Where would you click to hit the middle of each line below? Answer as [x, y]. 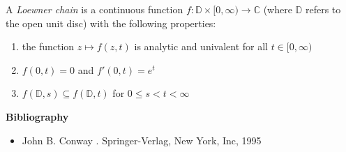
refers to [323, 9]
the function [48, 46]
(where [278, 9]
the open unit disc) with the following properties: [111, 23]
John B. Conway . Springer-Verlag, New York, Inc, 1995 [142, 140]
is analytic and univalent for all [201, 46]
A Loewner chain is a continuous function [95, 9]
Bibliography [37, 116]
